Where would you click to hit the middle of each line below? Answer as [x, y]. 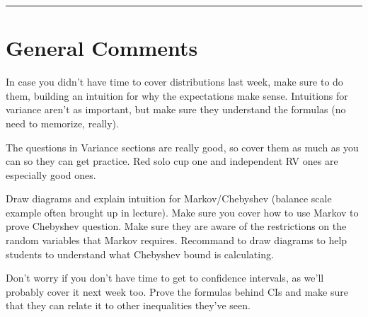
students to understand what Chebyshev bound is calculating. [140, 254]
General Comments [102, 48]
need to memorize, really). [62, 123]
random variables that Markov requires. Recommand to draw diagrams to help [177, 240]
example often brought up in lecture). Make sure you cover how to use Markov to [182, 212]
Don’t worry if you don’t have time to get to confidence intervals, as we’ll [165, 278]
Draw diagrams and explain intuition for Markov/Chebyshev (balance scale [169, 198]
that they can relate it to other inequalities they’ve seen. [128, 305]
